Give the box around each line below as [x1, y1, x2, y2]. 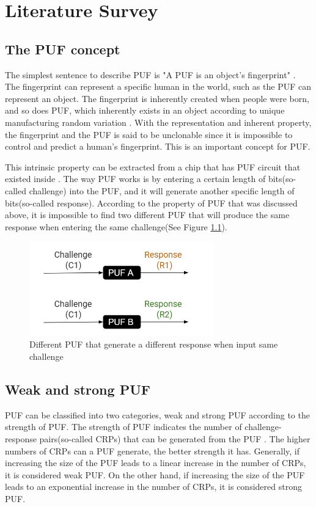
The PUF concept [5, 39, 120, 58]
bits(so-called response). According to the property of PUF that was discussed [5, 196, 298, 209]
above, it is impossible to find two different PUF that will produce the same [5, 208, 290, 221]
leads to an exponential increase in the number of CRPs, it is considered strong [5, 480, 302, 493]
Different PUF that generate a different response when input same [29, 338, 278, 351]
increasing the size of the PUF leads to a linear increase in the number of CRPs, [5, 456, 306, 469]
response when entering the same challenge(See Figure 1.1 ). [5, 220, 227, 233]
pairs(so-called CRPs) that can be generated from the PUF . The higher [39, 432, 310, 445]
